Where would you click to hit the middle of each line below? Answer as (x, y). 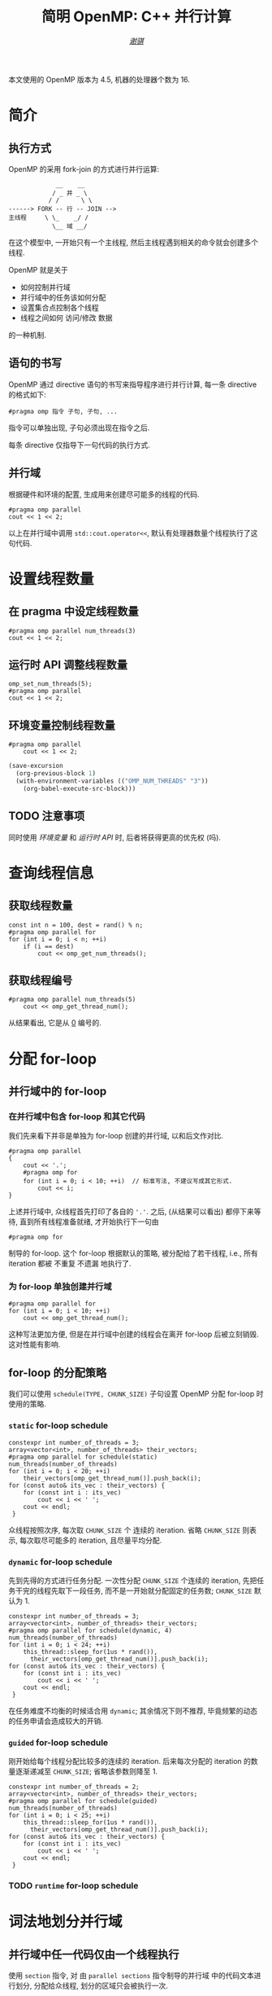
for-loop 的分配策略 (58, 1373)
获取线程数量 (41, 906)
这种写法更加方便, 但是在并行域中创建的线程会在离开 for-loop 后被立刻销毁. (134, 1334)
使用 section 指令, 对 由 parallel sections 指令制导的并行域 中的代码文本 (131, 1976)
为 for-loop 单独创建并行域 (60, 1287)
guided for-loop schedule (58, 1742)
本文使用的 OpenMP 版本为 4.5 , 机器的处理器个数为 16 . (99, 79)
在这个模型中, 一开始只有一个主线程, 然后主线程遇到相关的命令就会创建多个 (133, 242)
